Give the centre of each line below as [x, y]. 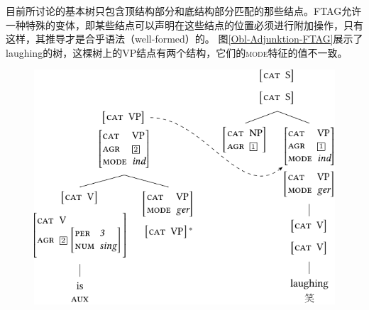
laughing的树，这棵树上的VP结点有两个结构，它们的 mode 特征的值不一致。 [177, 52]
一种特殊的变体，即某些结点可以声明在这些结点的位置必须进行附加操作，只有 [184, 24]
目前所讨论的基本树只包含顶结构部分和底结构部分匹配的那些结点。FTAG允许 [184, 11]
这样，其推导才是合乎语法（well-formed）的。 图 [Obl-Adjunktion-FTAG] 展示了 [184, 39]
